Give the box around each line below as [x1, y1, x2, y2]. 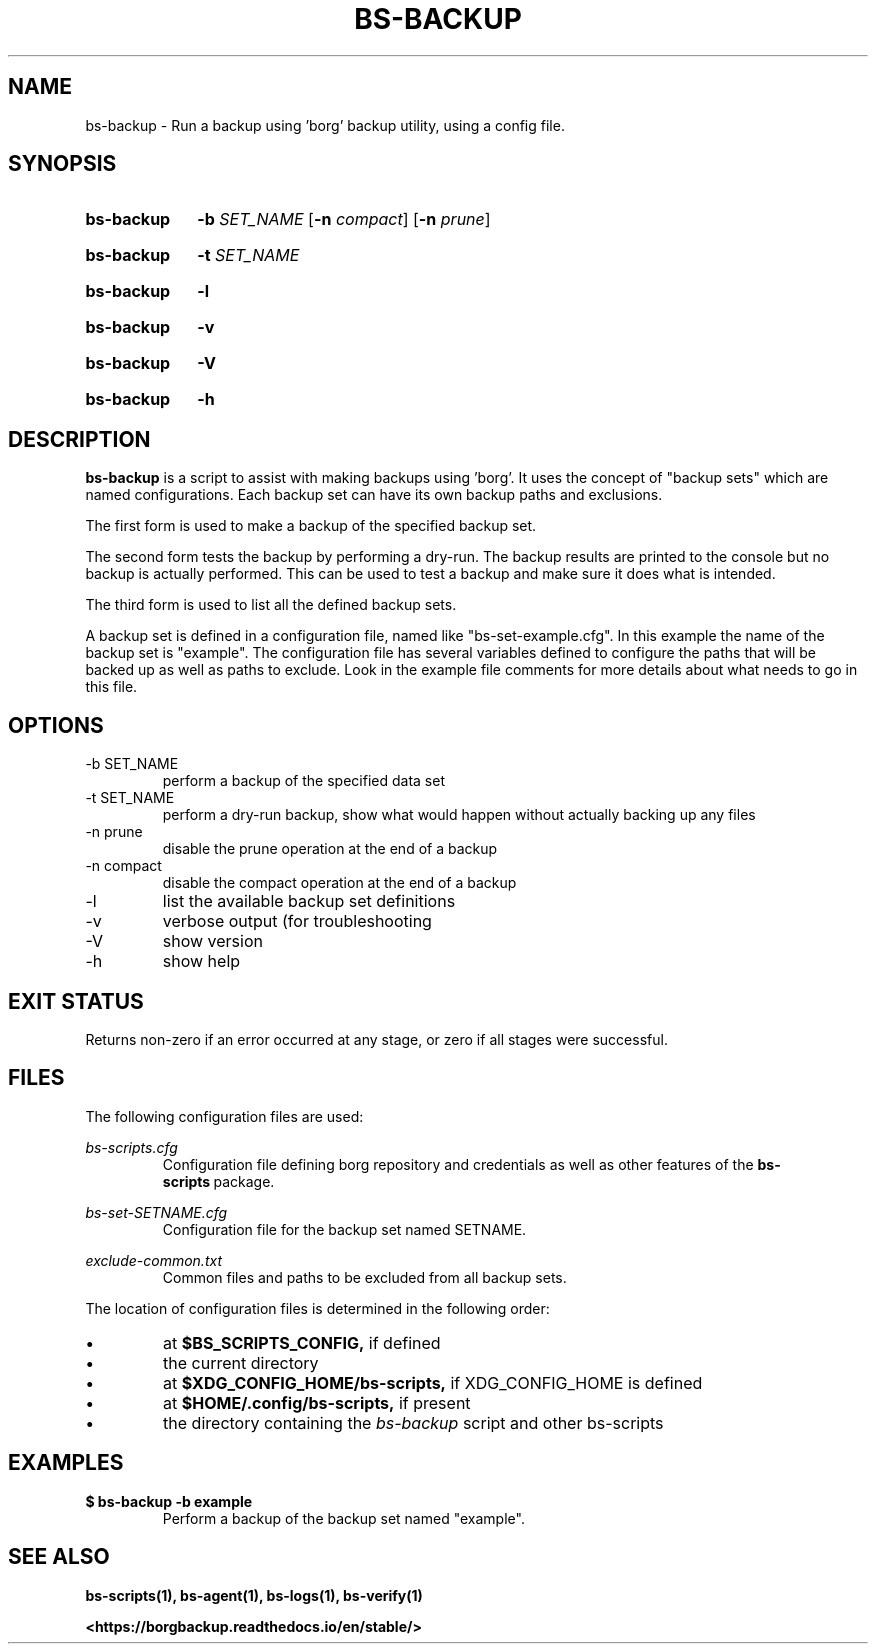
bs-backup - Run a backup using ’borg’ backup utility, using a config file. [85, 116, 565, 134]
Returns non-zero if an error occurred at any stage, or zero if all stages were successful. [85, 1030, 668, 1048]
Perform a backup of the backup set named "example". [162, 1509, 525, 1527]
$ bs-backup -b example [85, 1492, 253, 1510]
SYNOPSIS [8, 151, 117, 177]
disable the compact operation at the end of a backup [162, 874, 517, 892]
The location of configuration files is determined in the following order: [85, 1299, 550, 1317]
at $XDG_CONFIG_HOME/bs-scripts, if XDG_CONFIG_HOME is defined [163, 1372, 703, 1393]
